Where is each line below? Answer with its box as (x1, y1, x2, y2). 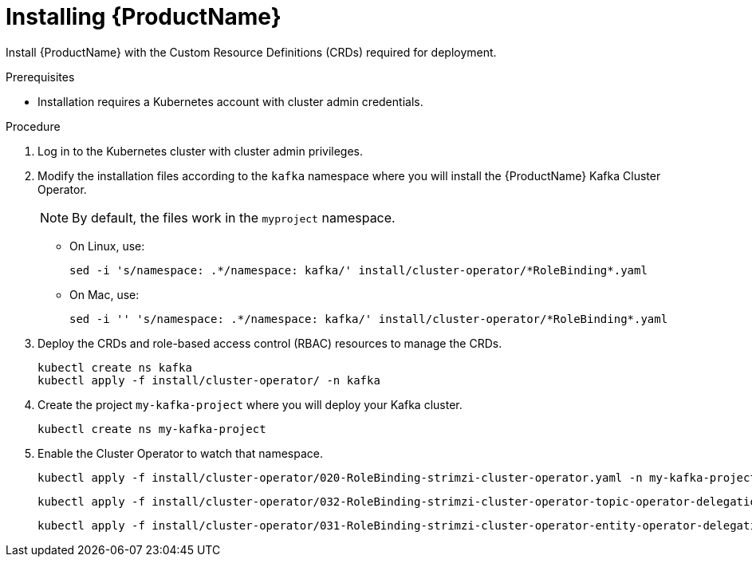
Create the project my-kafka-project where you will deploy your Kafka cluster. (37, 397, 463, 411)
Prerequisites (6, 69, 75, 84)
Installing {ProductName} (6, 3, 282, 30)
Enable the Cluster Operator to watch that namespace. (37, 446, 323, 460)
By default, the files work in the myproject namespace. (72, 209, 396, 226)
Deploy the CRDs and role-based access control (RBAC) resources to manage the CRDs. (37, 336, 502, 350)
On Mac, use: (69, 287, 140, 301)
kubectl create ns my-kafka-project (37, 422, 266, 435)
